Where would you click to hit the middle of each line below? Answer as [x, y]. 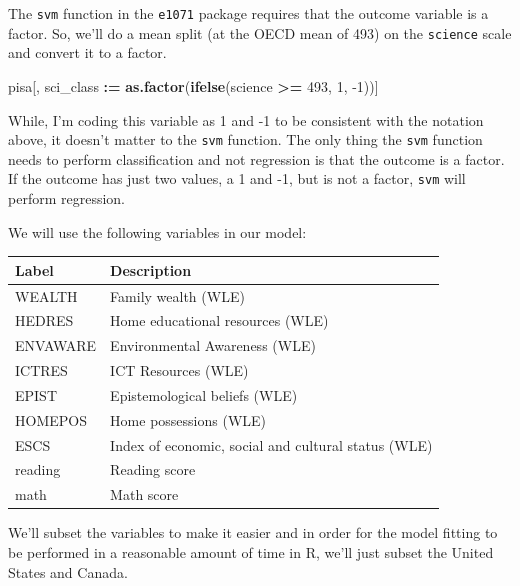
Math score [144, 494]
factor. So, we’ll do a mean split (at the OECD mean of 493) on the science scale [260, 32]
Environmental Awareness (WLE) [213, 345]
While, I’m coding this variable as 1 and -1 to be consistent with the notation [246, 119]
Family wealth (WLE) [177, 295]
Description [151, 269]
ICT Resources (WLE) [179, 370]
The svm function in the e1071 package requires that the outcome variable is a [248, 13]
